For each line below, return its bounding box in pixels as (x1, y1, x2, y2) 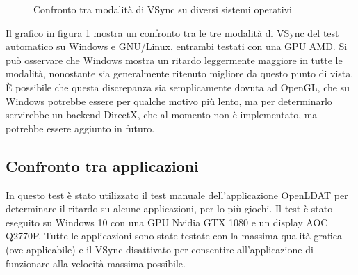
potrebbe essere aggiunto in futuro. (6, 120, 155, 135)
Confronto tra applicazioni (6, 155, 199, 176)
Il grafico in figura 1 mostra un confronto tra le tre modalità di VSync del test (6, 25, 339, 40)
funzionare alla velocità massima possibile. (6, 256, 186, 270)
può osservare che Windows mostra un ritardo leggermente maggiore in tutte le (6, 52, 343, 67)
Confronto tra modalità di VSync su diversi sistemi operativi (33, 2, 292, 16)
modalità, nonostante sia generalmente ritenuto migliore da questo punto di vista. (6, 66, 354, 81)
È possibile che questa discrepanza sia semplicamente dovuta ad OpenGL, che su (6, 79, 350, 94)
